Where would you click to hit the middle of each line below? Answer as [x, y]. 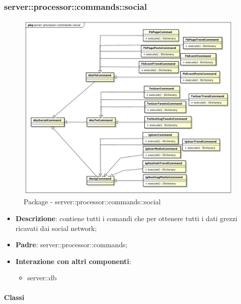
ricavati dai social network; [56, 228]
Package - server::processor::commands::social [92, 202]
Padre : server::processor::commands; [71, 245]
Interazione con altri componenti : [73, 261]
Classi [14, 297]
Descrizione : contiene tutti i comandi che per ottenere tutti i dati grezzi [126, 218]
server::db [42, 278]
